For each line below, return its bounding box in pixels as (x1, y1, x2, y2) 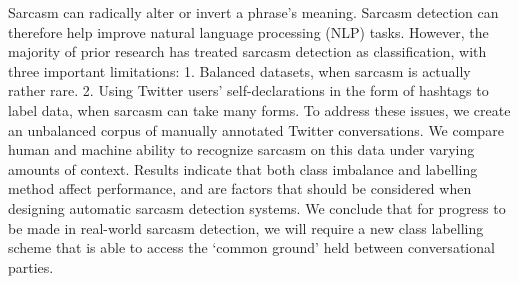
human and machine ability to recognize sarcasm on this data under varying (8, 139, 475, 160)
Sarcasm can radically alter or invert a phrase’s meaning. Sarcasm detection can (8, 2, 499, 22)
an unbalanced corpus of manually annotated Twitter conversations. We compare (8, 119, 504, 140)
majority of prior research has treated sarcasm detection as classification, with (8, 41, 487, 62)
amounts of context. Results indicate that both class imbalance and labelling (8, 158, 478, 179)
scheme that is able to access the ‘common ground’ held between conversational (8, 237, 495, 258)
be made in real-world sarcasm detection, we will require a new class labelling (8, 217, 484, 238)
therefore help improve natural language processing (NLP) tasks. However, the (8, 21, 489, 42)
